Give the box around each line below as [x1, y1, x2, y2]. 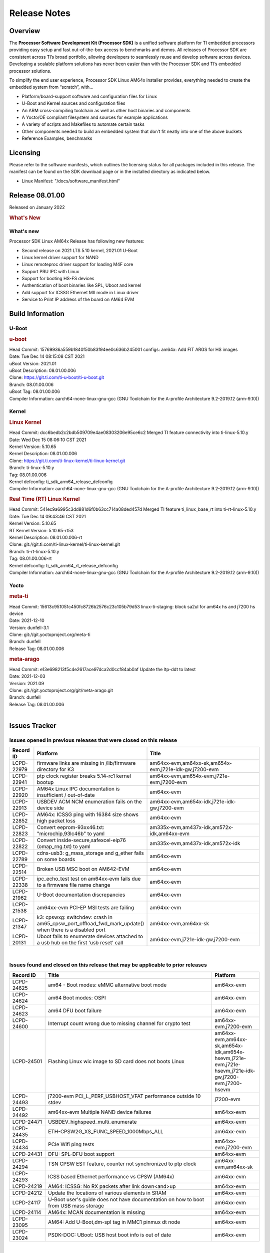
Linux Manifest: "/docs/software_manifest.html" [21, 178, 120, 184]
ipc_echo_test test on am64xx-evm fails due [36, 875, 141, 882]
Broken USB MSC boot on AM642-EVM [36, 866, 129, 873]
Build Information [9, 310, 64, 318]
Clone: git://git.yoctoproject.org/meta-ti [9, 632, 91, 638]
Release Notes [9, 8, 71, 19]
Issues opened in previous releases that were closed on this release [9, 737, 177, 744]
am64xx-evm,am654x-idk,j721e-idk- [149, 798, 236, 805]
